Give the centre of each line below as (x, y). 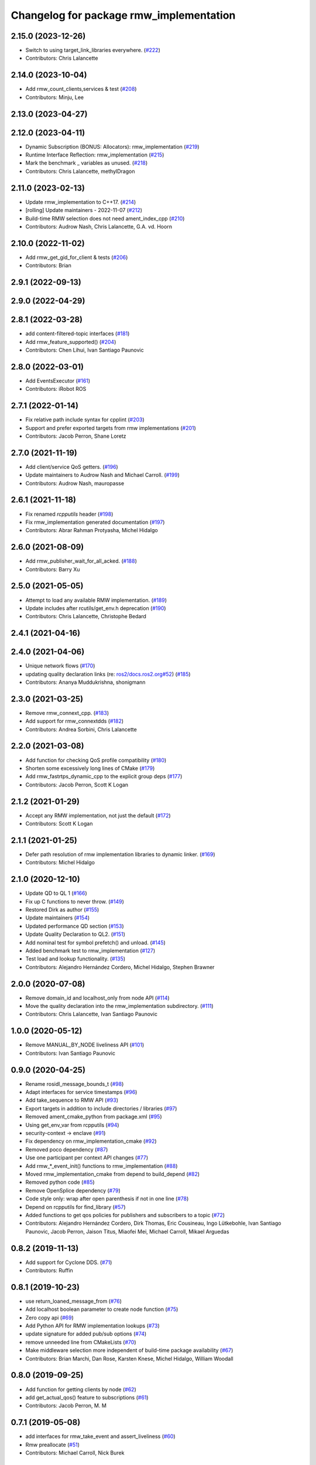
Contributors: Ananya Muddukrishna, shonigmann (85, 682)
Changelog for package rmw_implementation (123, 15)
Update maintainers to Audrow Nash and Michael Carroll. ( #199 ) (102, 475)
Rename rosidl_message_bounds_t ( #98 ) (75, 1084)
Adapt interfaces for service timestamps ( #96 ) (81, 1092)
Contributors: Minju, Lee (55, 97)
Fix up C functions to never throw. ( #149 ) (75, 901)
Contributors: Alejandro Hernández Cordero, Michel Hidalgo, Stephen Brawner (120, 967)
